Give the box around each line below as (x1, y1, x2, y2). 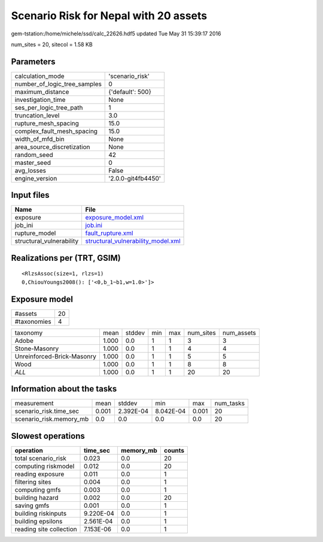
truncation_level (14, 111, 60, 119)
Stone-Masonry (14, 344, 59, 353)
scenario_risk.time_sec (14, 407, 80, 415)
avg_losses (14, 166, 46, 174)
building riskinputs (14, 509, 67, 517)
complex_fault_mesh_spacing (14, 127, 98, 135)
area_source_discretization (14, 143, 90, 151)
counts (163, 446, 185, 454)
